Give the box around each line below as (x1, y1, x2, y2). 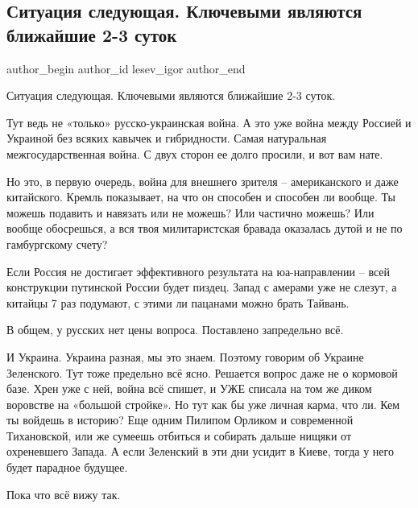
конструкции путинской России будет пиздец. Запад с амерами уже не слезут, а (6, 279, 397, 295)
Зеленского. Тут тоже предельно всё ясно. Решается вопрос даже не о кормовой (6, 364, 398, 381)
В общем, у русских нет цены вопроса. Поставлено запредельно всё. (6, 321, 344, 338)
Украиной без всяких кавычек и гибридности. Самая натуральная (6, 130, 327, 147)
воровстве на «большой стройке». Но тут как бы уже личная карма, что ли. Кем (6, 395, 400, 412)
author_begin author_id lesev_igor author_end (6, 60, 246, 76)
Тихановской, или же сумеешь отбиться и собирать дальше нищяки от (6, 427, 351, 444)
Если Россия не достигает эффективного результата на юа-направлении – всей (6, 262, 391, 279)
